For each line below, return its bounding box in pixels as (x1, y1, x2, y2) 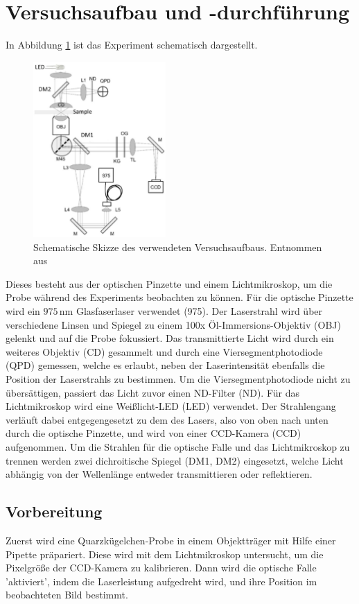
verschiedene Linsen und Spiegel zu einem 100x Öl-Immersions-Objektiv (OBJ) (6, 317, 341, 331)
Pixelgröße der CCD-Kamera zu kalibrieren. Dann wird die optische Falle (6, 560, 317, 575)
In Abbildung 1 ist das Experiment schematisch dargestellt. (6, 37, 258, 52)
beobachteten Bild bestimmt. (6, 587, 128, 602)
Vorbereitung (6, 501, 103, 522)
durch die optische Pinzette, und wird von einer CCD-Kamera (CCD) (6, 426, 301, 440)
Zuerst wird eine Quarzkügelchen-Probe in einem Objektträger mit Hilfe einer (6, 533, 336, 547)
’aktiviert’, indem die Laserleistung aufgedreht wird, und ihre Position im (6, 573, 317, 588)
